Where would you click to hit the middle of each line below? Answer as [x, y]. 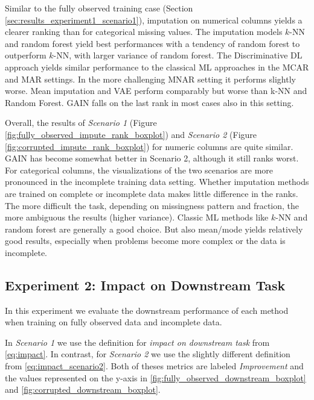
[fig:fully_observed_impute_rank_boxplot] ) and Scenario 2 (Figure [131, 134]
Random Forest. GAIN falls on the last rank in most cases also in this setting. [149, 102]
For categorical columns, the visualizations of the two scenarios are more [139, 170]
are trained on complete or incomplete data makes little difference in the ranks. [152, 193]
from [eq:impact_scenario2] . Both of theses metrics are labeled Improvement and [154, 366]
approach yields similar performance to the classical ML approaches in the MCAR [157, 67]
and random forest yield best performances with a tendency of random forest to [152, 43]
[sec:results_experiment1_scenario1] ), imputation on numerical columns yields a [154, 20]
